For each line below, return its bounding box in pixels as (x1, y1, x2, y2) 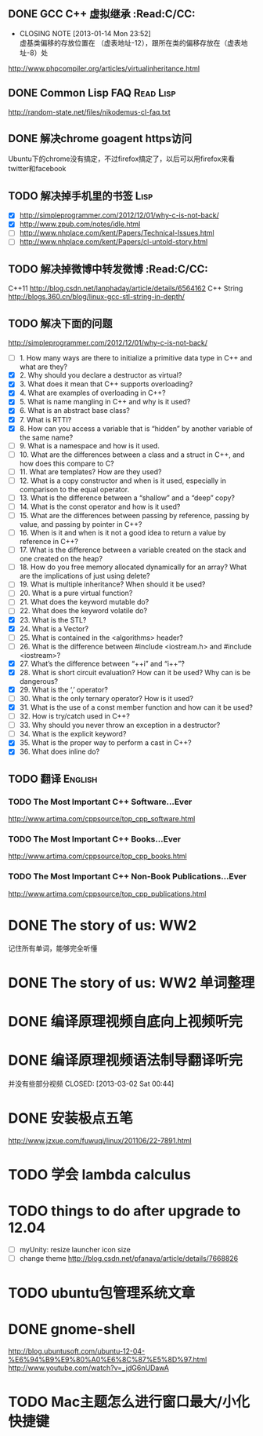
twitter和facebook (8, 164, 67, 174)
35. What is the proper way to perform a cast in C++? (19, 738, 192, 747)
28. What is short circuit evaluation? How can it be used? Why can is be (19, 667, 250, 677)
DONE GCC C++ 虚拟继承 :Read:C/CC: (8, 7, 196, 21)
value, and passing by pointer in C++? (19, 520, 142, 529)
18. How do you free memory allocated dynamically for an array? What (19, 562, 247, 572)
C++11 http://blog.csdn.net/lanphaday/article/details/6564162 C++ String (8, 283, 243, 293)
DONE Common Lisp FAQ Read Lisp (8, 86, 176, 100)
